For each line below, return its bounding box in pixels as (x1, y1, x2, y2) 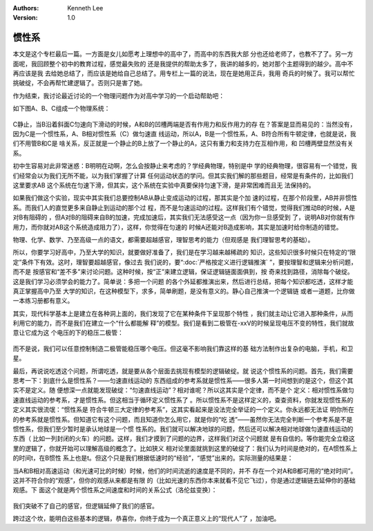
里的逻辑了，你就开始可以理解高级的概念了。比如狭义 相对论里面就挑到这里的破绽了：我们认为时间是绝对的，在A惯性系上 (12, 444, 358, 452)
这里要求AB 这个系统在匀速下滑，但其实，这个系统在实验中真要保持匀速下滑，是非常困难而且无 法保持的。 (12, 180, 315, 189)
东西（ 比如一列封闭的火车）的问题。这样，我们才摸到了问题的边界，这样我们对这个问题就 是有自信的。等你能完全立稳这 (12, 434, 355, 442)
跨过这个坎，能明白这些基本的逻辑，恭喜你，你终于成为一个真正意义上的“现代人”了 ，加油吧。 (12, 514, 280, 523)
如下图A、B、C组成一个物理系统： (12, 104, 111, 113)
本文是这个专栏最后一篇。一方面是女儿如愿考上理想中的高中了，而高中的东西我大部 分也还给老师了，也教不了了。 (12, 50, 335, 58)
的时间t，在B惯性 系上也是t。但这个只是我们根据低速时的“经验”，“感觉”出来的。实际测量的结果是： (12, 454, 294, 463)
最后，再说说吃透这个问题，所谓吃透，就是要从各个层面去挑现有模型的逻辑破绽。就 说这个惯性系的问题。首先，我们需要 (12, 366, 354, 375)
